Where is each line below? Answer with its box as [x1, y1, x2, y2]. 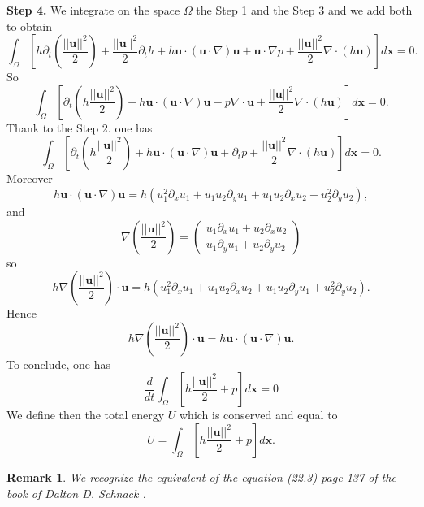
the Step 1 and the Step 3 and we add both [196, 2, 413, 18]
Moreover [6, 170, 53, 187]
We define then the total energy [6, 406, 165, 423]
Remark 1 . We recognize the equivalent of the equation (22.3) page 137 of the [6, 468, 396, 485]
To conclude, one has [6, 355, 111, 372]
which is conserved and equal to [179, 406, 338, 423]
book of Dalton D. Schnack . [6, 484, 146, 501]
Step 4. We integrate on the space [6, 2, 180, 18]
